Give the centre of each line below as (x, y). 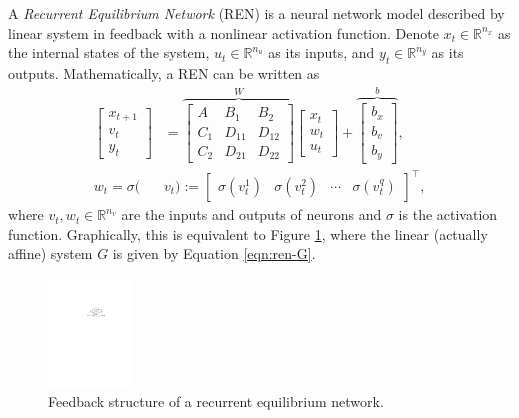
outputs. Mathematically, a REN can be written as (164, 72)
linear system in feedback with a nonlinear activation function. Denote (223, 32)
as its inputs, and (321, 52)
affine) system (50, 253)
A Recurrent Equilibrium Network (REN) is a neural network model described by (256, 13)
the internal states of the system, (109, 52)
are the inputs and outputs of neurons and (251, 214)
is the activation (448, 214)
